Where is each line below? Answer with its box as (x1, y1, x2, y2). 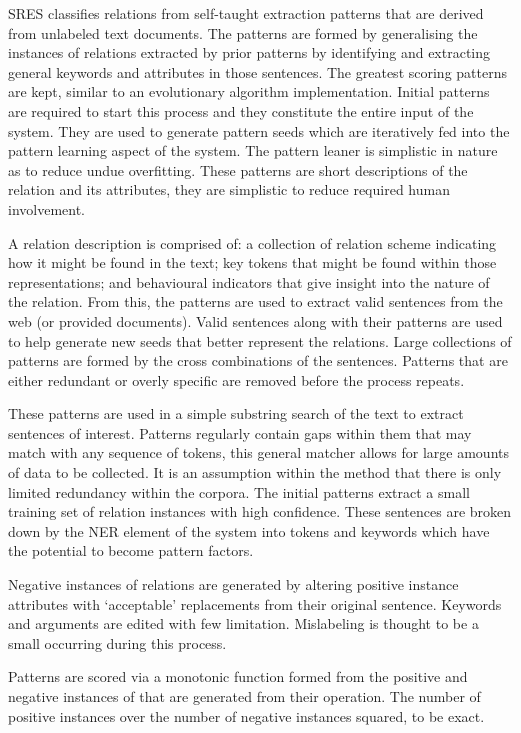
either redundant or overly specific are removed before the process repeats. (8, 369, 465, 390)
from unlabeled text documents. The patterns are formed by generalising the (8, 22, 478, 43)
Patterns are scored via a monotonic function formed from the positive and (8, 666, 468, 687)
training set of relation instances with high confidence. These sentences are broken (8, 501, 512, 522)
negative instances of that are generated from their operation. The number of (8, 686, 481, 706)
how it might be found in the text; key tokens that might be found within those (8, 252, 497, 273)
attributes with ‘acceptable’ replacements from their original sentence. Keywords (8, 593, 502, 614)
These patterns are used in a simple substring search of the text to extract (8, 403, 464, 424)
